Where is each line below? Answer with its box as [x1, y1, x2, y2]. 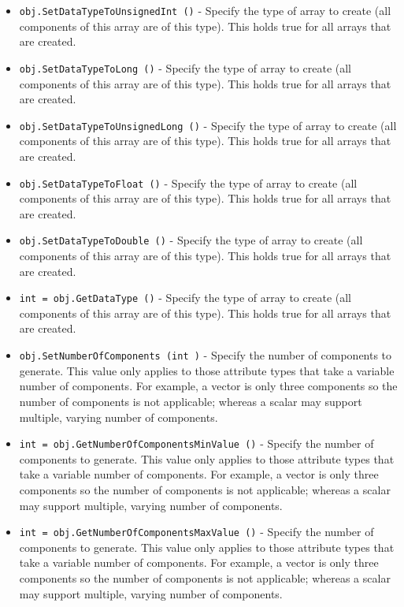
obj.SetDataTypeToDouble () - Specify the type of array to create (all [19, 232, 363, 248]
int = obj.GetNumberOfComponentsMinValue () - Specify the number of [19, 435, 374, 452]
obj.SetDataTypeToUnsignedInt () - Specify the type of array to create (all [19, 2, 391, 18]
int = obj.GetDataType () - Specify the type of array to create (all [19, 289, 351, 306]
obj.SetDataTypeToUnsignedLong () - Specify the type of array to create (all [19, 117, 397, 133]
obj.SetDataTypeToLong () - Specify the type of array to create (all [19, 59, 351, 76]
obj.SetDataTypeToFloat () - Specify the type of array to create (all [19, 174, 358, 191]
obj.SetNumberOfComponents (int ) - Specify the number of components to [19, 347, 392, 363]
